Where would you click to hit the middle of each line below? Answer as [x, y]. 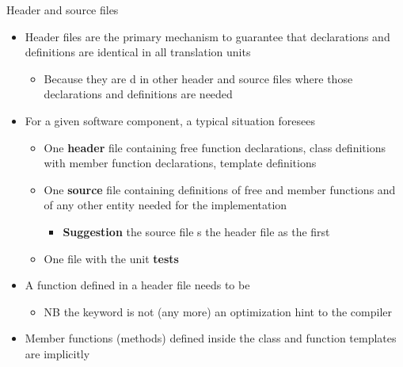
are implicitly [57, 353]
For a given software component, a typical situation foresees [170, 120]
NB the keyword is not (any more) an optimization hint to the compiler [218, 311]
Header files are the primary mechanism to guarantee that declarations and [207, 36]
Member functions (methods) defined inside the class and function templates [211, 338]
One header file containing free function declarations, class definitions [215, 147]
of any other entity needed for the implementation [165, 205]
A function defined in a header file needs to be [137, 285]
